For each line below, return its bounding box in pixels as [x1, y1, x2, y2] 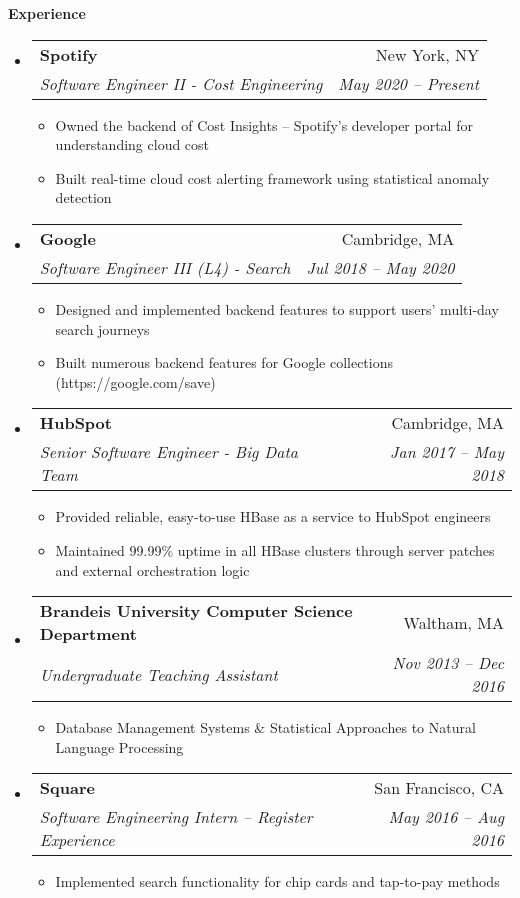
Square [39, 776, 95, 800]
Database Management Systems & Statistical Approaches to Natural [55, 717, 476, 738]
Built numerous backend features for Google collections [55, 352, 394, 373]
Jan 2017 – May [390, 440, 504, 464]
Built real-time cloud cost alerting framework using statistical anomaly [55, 167, 490, 188]
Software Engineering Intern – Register [39, 805, 313, 829]
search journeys [55, 318, 150, 339]
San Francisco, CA [374, 776, 504, 800]
